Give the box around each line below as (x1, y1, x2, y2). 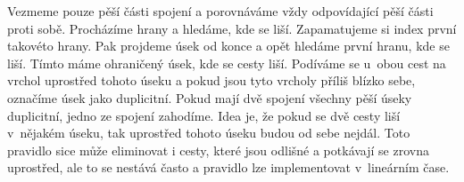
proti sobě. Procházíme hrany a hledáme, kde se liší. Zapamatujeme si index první (7, 19, 457, 37)
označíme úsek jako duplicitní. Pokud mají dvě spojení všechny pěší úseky (7, 88, 412, 107)
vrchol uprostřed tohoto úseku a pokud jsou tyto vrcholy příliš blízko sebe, (7, 71, 416, 90)
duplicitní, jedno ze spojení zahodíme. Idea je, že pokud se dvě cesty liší (7, 106, 401, 124)
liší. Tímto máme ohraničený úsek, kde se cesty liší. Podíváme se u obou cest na (7, 53, 446, 72)
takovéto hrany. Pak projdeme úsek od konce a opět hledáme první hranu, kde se (7, 36, 450, 55)
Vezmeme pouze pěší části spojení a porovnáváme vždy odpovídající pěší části (7, 2, 434, 20)
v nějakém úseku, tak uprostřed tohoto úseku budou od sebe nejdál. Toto (7, 123, 410, 142)
